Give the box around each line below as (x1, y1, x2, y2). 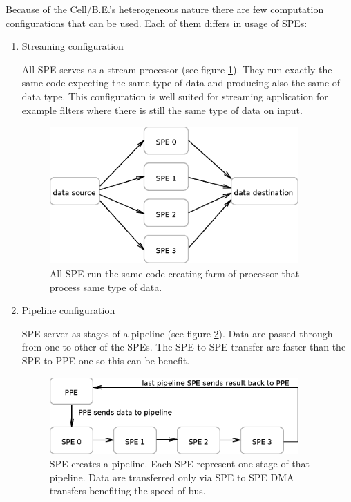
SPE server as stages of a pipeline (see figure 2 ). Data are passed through (21, 326, 333, 340)
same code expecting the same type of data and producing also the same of (21, 75, 341, 90)
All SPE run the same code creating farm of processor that (49, 266, 300, 280)
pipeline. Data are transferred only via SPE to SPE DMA (49, 470, 294, 484)
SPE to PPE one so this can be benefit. (21, 353, 190, 367)
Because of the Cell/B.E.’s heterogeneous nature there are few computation (6, 2, 324, 16)
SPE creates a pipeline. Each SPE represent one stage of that (49, 456, 310, 471)
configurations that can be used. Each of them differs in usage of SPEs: (6, 15, 307, 30)
